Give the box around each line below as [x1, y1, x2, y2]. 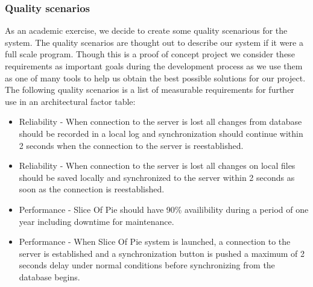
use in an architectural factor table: [5, 95, 136, 107]
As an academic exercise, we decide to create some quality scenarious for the [5, 24, 288, 37]
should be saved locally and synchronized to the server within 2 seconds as [19, 171, 295, 183]
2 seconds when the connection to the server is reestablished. [19, 139, 244, 151]
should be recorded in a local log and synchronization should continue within [19, 127, 303, 139]
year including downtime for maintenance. [19, 215, 174, 227]
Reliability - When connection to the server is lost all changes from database [19, 115, 302, 128]
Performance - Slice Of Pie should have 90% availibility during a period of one [19, 203, 309, 215]
